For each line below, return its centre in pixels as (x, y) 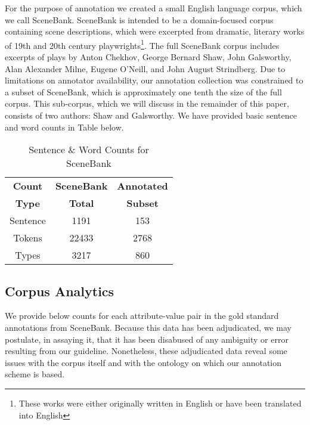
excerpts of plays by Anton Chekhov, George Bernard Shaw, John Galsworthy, (148, 57)
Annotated (142, 186)
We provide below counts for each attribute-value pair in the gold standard (142, 316)
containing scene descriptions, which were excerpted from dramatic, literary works (155, 31)
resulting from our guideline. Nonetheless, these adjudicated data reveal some (146, 351)
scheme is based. (35, 374)
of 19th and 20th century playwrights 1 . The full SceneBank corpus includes (142, 44)
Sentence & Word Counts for (89, 150)
